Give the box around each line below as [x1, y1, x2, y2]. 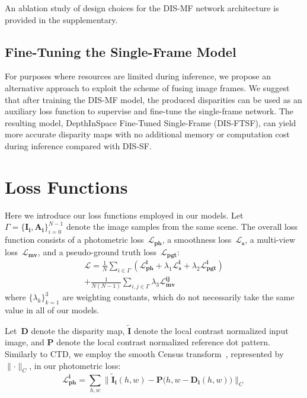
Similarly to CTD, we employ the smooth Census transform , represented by [5, 347, 284, 360]
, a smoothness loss [162, 233, 232, 246]
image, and [5, 336, 44, 348]
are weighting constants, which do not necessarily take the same [62, 291, 295, 303]
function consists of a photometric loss [5, 233, 144, 246]
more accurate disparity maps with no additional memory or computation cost [5, 128, 290, 140]
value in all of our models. [5, 303, 100, 316]
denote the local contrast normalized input [133, 324, 289, 336]
